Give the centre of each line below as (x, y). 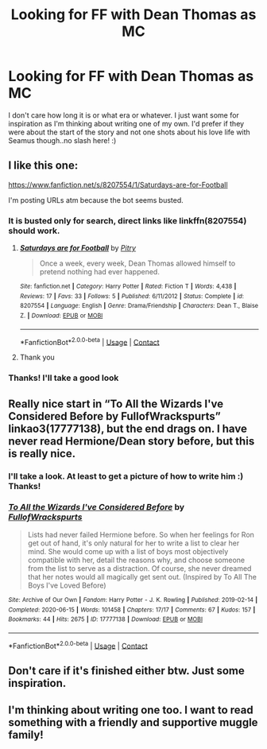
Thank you (37, 357)
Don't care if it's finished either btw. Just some (126, 671)
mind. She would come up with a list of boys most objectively (128, 551)
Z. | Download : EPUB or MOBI (61, 316)
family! (26, 735)
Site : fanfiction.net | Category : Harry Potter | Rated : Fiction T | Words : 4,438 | (128, 287)
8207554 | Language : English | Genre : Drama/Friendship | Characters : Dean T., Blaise (139, 306)
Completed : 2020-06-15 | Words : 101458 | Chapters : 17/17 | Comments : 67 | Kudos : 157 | (132, 610)
